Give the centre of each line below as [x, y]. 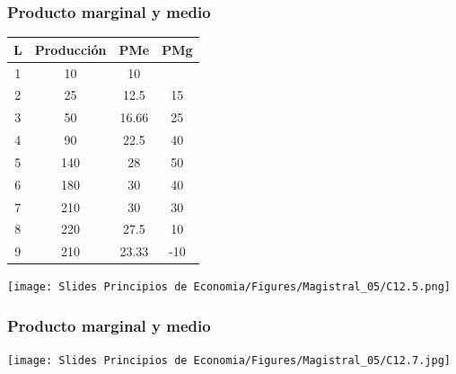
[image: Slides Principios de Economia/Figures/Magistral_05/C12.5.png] [229, 287]
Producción [70, 49]
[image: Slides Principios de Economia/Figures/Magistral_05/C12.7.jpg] [229, 361]
